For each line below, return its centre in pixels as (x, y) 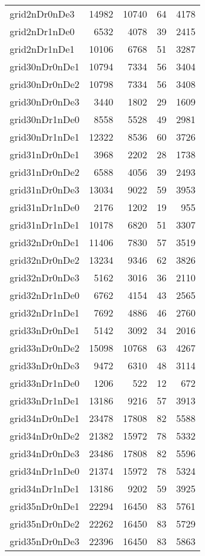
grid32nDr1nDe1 (45, 313)
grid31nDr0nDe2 (45, 172)
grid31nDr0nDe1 (45, 154)
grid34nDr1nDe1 (45, 488)
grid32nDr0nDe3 (45, 277)
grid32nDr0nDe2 (45, 260)
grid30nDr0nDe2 (45, 84)
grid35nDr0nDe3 (45, 541)
